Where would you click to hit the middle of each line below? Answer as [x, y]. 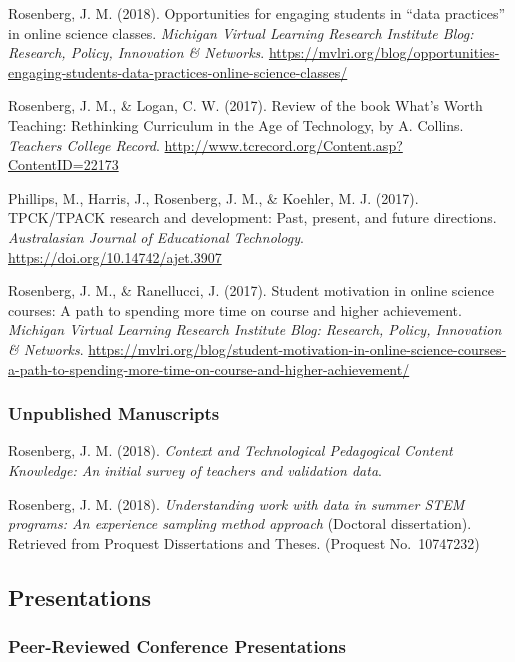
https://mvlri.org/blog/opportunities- [384, 52]
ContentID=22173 [63, 164]
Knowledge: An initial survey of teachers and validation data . [195, 469]
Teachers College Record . [84, 144]
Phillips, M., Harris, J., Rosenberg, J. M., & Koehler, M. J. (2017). [213, 197]
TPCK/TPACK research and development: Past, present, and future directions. [252, 217]
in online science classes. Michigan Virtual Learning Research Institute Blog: [241, 32]
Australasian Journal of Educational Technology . [156, 236]
